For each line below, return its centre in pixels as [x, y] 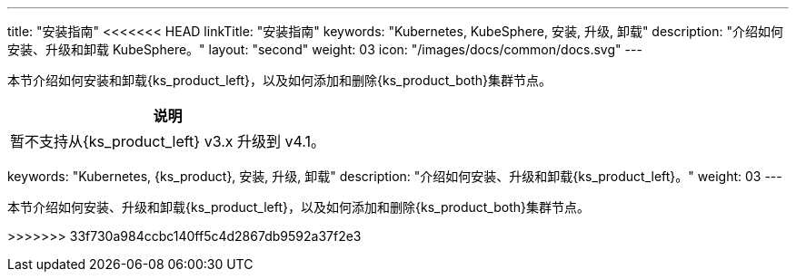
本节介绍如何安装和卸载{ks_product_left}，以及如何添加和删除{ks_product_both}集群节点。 [279, 80]
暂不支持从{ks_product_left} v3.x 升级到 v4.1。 [168, 141]
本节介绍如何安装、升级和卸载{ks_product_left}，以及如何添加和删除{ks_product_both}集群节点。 [298, 207]
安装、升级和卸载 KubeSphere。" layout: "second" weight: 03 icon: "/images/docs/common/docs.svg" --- [325, 49]
